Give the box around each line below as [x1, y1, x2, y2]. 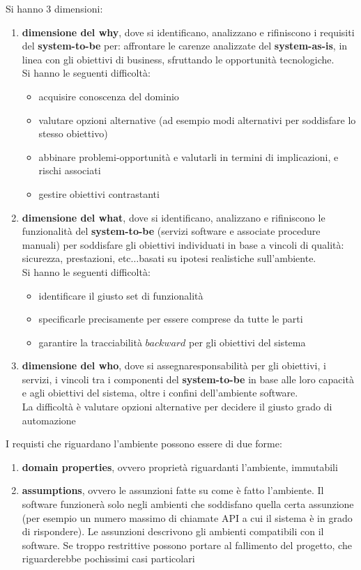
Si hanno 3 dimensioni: [6, 1, 103, 15]
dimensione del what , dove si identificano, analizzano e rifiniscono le [22, 210, 325, 224]
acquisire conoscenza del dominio [38, 88, 179, 103]
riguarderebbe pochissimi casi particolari [22, 551, 195, 566]
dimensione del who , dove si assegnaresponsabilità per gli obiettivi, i [22, 358, 326, 373]
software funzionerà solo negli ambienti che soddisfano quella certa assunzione [22, 497, 354, 511]
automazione [22, 413, 76, 427]
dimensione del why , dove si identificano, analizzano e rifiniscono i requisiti [22, 24, 355, 39]
